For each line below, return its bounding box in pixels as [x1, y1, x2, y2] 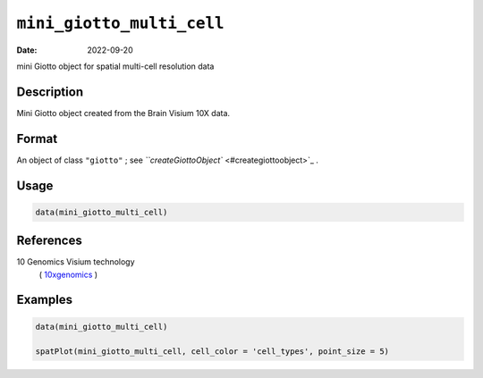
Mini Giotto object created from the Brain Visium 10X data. [16, 107, 231, 118]
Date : [16, 45, 38, 55]
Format [16, 130, 58, 147]
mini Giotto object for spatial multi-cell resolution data [16, 61, 215, 71]
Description [16, 84, 84, 99]
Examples [16, 292, 73, 307]
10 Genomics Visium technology [16, 256, 135, 267]
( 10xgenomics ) [38, 269, 98, 280]
